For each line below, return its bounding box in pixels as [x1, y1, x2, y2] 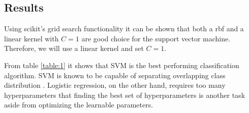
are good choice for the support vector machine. [81, 33, 231, 43]
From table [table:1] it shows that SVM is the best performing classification [4, 60, 239, 70]
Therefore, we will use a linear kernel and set [4, 43, 144, 53]
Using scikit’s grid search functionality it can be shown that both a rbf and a [4, 23, 244, 34]
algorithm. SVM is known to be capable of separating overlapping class [4, 70, 226, 80]
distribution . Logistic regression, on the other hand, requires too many [4, 80, 226, 90]
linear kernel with [4, 33, 59, 43]
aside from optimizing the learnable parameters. [4, 99, 153, 110]
